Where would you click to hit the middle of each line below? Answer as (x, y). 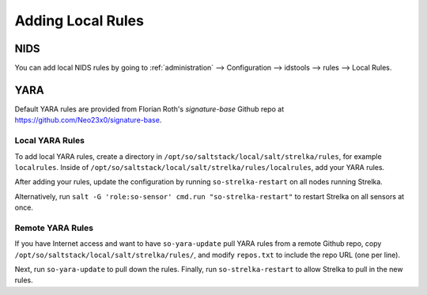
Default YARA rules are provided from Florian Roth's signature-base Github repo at (149, 109)
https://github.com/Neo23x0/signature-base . (88, 120)
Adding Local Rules (79, 21)
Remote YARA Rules (54, 228)
